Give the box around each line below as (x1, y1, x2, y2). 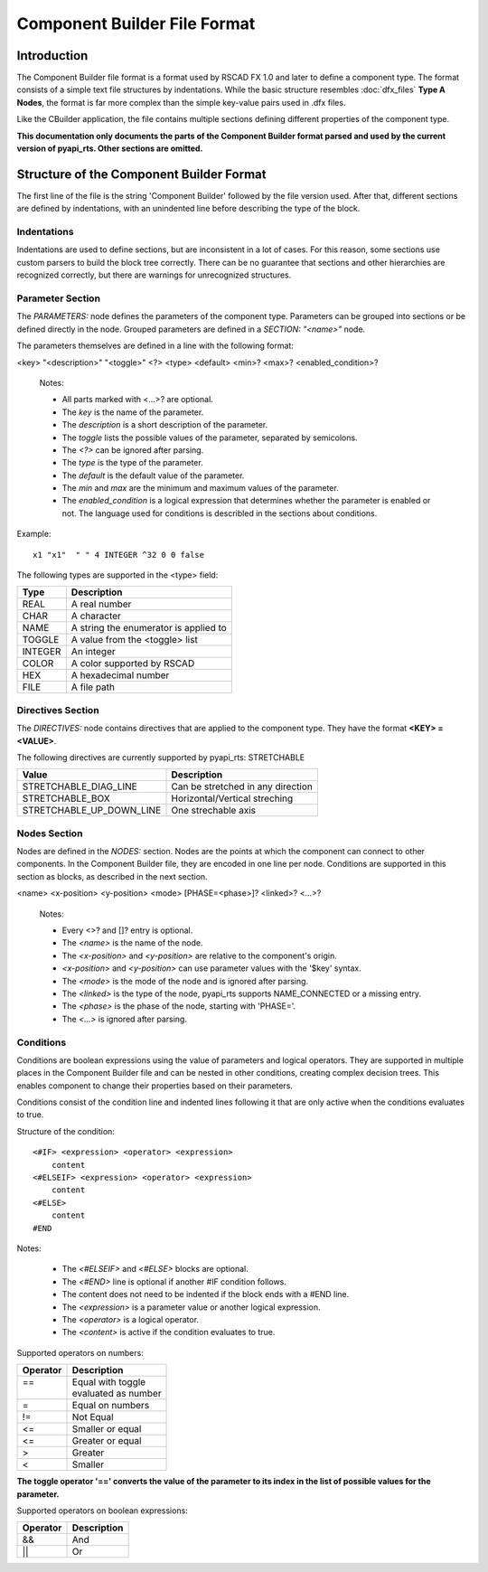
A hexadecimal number (70, 669, 170, 682)
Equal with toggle (71, 1376, 146, 1388)
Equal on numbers (71, 1399, 150, 1412)
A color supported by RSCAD (70, 657, 195, 670)
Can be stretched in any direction (171, 780, 314, 793)
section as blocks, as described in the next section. (16, 871, 208, 881)
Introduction (16, 48, 89, 63)
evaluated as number (71, 1388, 162, 1400)
